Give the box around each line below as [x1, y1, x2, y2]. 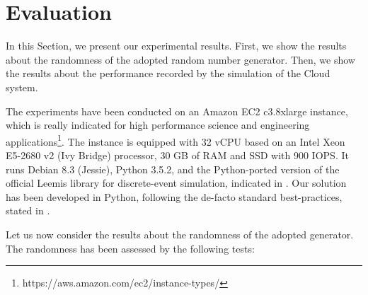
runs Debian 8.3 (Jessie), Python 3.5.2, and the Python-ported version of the [6, 161, 340, 176]
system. [6, 79, 38, 94]
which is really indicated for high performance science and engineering [6, 117, 310, 132]
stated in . [6, 203, 50, 218]
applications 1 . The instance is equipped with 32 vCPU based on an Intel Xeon [6, 132, 345, 149]
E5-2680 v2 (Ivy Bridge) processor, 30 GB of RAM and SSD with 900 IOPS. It [6, 147, 349, 162]
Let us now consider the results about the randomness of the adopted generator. [6, 226, 354, 241]
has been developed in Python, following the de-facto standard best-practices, [6, 189, 343, 204]
